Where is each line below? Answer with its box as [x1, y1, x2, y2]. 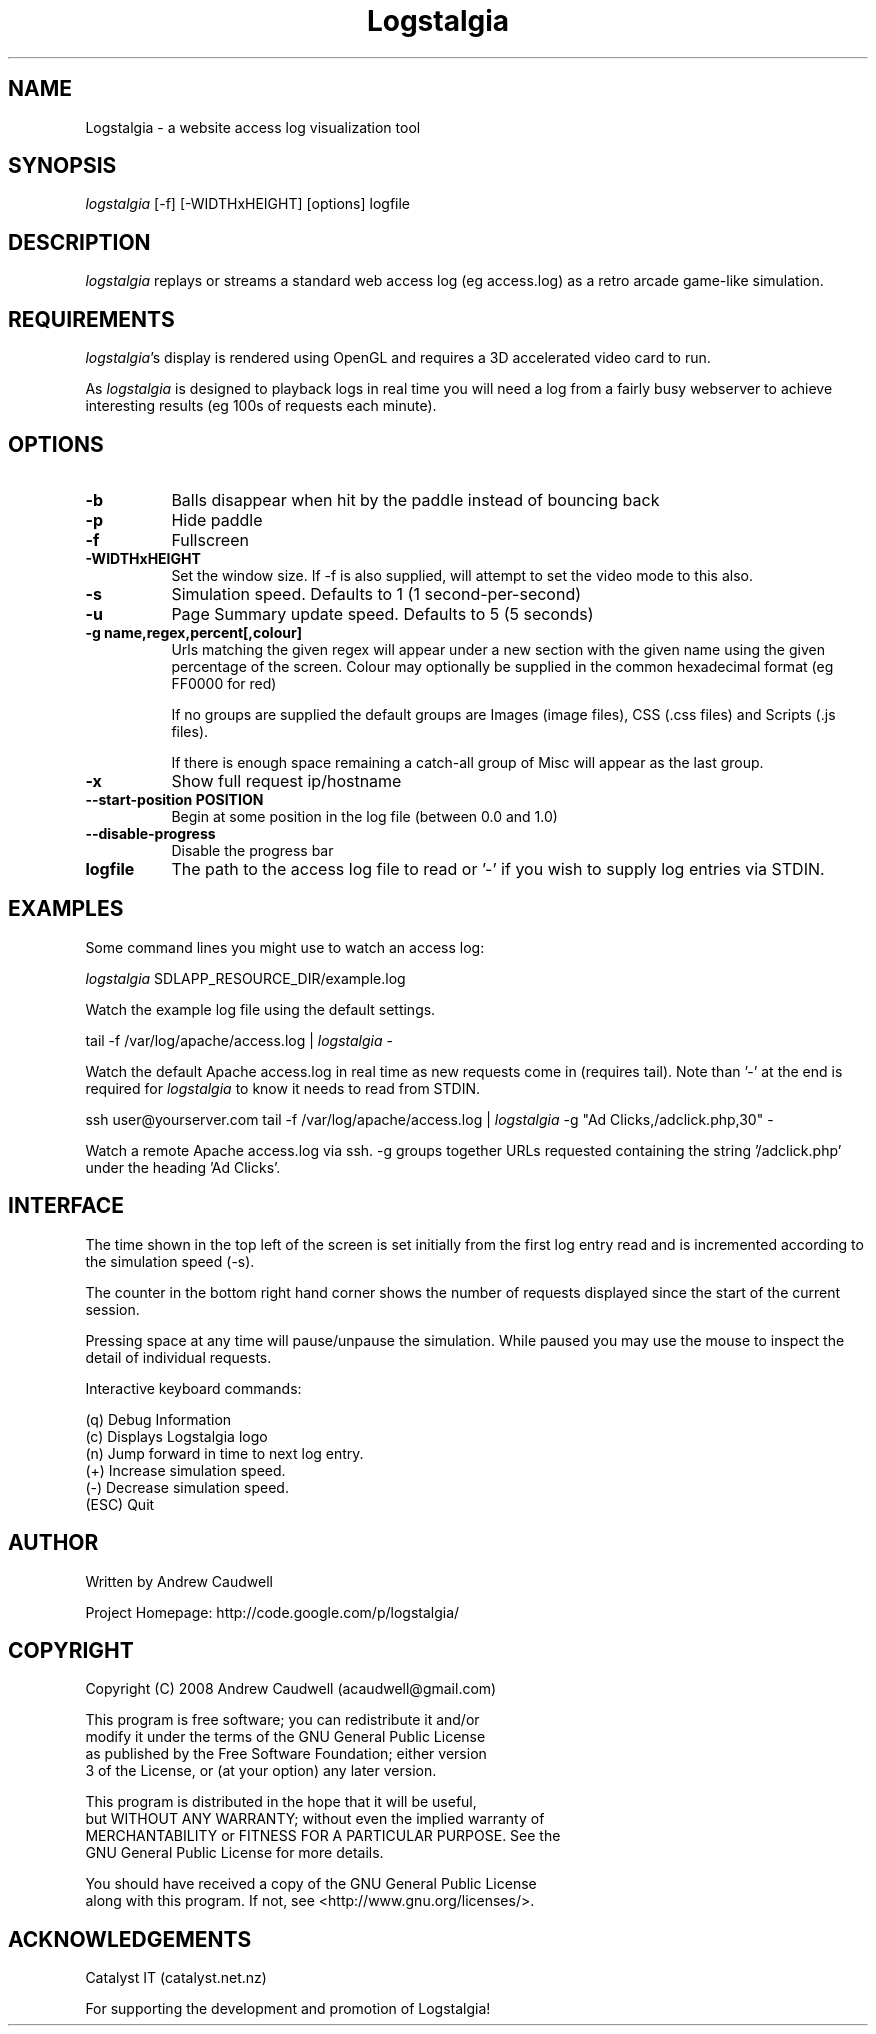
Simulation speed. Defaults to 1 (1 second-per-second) [171, 583, 582, 604]
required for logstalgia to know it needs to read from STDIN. [85, 1079, 481, 1097]
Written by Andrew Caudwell [85, 1572, 273, 1590]
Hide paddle [171, 509, 263, 530]
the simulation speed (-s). [85, 1252, 255, 1270]
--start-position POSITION [85, 790, 264, 808]
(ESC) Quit [85, 1495, 155, 1513]
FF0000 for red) [171, 674, 277, 692]
